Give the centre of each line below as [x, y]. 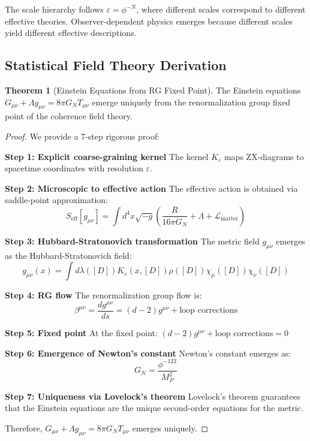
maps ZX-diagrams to [264, 156]
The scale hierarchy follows [54, 9]
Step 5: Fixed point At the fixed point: [81, 333]
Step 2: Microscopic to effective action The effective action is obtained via [151, 188]
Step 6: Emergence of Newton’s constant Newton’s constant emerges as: [148, 353]
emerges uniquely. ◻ [170, 428]
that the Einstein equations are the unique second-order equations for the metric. [154, 408]
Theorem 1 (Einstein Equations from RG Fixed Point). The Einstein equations [153, 90]
